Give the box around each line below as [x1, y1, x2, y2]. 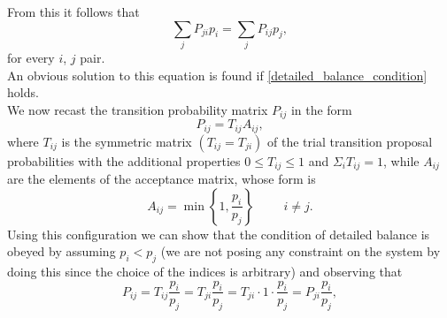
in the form [290, 100, 352, 118]
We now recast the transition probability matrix [7, 100, 268, 118]
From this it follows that [7, 3, 140, 20]
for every [7, 48, 55, 66]
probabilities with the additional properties [7, 151, 241, 170]
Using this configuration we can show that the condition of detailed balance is [7, 224, 430, 243]
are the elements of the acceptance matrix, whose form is [7, 170, 316, 188]
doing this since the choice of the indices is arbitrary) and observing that [7, 262, 403, 281]
